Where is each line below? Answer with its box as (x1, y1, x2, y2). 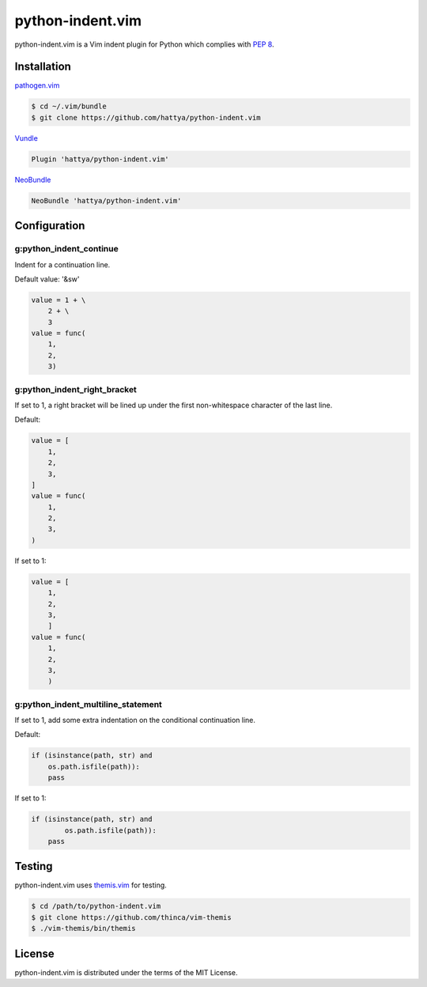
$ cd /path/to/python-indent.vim (31, 902, 161, 911)
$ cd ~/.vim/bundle (31, 102, 107, 111)
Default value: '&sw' (14, 274, 80, 284)
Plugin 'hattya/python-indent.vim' (31, 154, 169, 164)
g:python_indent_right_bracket (14, 384, 138, 395)
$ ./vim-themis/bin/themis (31, 924, 136, 933)
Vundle (14, 133, 39, 142)
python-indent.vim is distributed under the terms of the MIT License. (14, 967, 238, 977)
